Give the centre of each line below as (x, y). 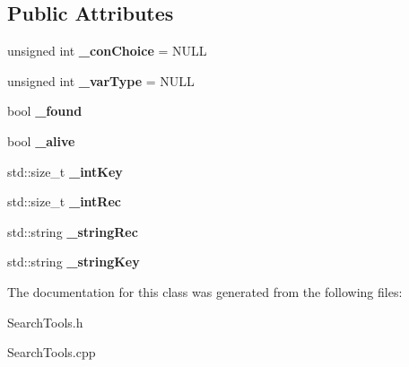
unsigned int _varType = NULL (101, 80)
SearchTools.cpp (52, 352)
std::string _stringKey (74, 262)
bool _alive (41, 140)
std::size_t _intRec (64, 201)
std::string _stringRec (73, 231)
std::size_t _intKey (65, 171)
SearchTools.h (45, 322)
